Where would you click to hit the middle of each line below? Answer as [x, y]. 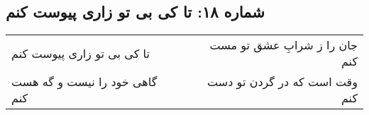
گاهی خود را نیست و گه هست [84, 82]
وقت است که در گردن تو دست [282, 82]
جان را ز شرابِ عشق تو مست [283, 45]
